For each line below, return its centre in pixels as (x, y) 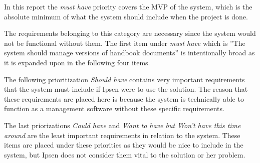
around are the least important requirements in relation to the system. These (122, 135)
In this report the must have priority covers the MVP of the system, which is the (128, 6)
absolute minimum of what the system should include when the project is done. (126, 16)
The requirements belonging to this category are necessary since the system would (130, 33)
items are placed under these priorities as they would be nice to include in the (124, 145)
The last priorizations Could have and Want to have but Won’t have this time (122, 125)
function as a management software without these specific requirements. (114, 108)
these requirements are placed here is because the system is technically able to (124, 98)
